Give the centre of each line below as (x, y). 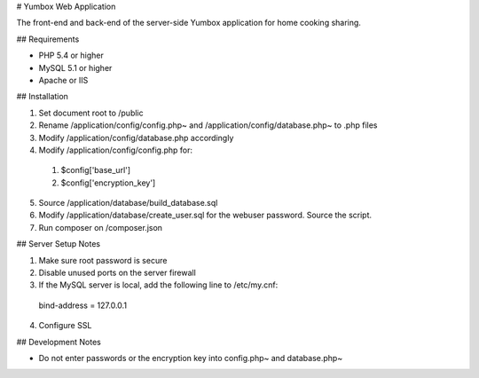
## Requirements (48, 39)
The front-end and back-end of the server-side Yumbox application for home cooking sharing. (188, 23)
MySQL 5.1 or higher (75, 67)
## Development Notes (59, 342)
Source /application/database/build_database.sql (128, 203)
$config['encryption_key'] (108, 183)
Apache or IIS (63, 80)
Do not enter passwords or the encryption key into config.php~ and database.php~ (191, 358)
